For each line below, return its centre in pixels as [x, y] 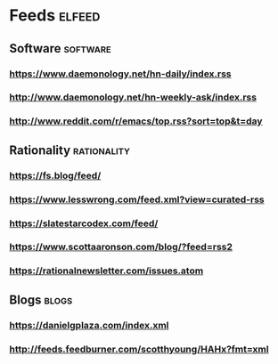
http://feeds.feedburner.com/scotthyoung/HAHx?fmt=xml [139, 349]
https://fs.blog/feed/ [55, 175]
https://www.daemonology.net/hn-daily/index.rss [120, 74]
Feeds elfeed [55, 16]
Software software [60, 49]
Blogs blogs [41, 299]
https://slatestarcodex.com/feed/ [84, 223]
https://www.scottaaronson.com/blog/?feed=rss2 [121, 247]
